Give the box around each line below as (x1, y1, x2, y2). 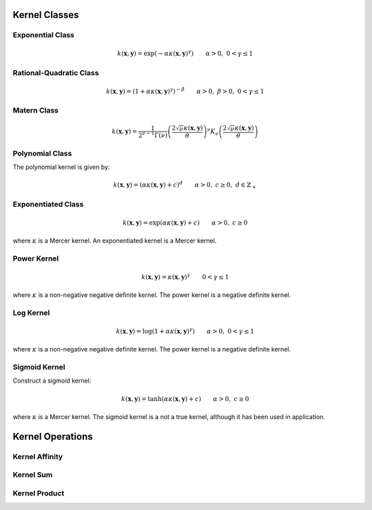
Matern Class (12, 105, 59, 115)
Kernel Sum (12, 470, 53, 480)
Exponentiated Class (12, 199, 84, 209)
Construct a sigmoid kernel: (12, 376, 92, 385)
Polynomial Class (12, 148, 72, 158)
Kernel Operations (12, 431, 93, 442)
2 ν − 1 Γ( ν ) (138, 130, 168, 139)
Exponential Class (12, 30, 75, 40)
